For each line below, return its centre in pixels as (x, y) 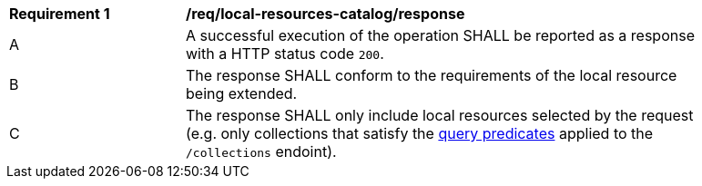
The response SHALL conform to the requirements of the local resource (432, 75)
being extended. (242, 93)
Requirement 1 (60, 14)
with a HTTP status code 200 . (285, 54)
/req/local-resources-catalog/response (326, 14)
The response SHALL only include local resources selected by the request (440, 115)
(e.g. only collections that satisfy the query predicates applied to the (420, 133)
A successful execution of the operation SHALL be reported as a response (440, 35)
